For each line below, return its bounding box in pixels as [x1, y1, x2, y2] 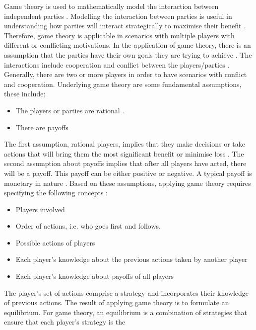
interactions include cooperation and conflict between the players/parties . [4, 59, 230, 70]
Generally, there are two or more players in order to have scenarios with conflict [4, 69, 247, 80]
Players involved [15, 204, 65, 214]
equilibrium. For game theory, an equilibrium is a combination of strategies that [4, 307, 247, 317]
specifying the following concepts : [4, 187, 108, 198]
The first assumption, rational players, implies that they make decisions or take [4, 139, 246, 149]
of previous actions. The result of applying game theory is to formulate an [4, 297, 229, 308]
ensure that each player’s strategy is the [4, 317, 126, 327]
